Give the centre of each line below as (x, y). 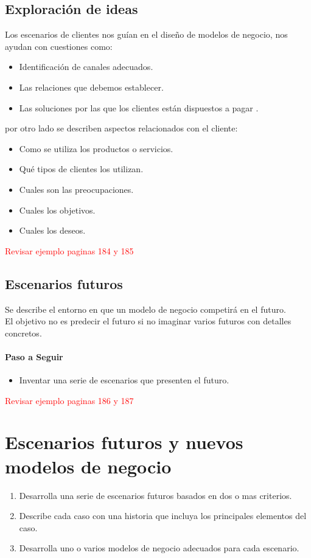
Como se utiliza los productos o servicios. (96, 148)
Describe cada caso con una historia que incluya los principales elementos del (163, 516)
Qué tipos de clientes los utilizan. (81, 169)
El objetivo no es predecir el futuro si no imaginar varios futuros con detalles (148, 321)
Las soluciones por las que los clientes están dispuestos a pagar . (139, 107)
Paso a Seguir (34, 356)
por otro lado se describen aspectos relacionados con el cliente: (121, 128)
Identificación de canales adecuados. (86, 67)
